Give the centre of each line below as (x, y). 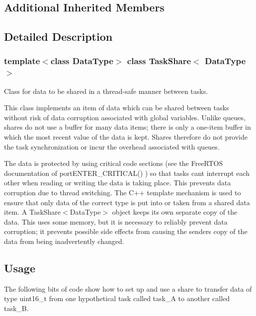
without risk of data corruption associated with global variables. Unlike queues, (125, 117)
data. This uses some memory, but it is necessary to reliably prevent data (116, 221)
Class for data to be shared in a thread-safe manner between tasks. (106, 91)
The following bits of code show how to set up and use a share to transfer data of (128, 288)
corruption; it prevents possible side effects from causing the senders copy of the (126, 231)
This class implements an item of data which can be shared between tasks (117, 108)
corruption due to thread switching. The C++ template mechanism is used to (123, 193)
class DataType (82, 61)
